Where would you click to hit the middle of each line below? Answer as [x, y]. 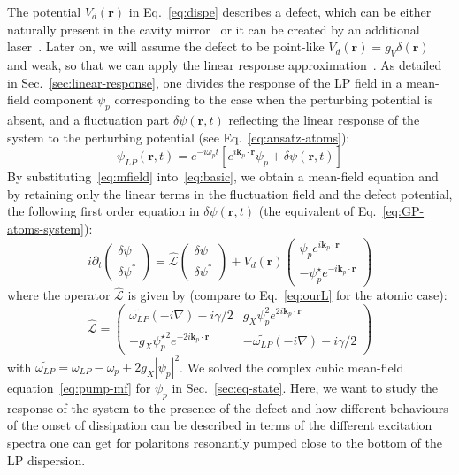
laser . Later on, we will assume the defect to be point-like [166, 46]
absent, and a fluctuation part [88, 119]
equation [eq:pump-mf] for [79, 387]
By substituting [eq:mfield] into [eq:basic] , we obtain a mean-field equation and [223, 176]
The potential [44, 11]
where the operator [59, 295]
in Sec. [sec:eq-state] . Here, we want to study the [305, 387]
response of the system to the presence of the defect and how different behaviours [228, 407]
